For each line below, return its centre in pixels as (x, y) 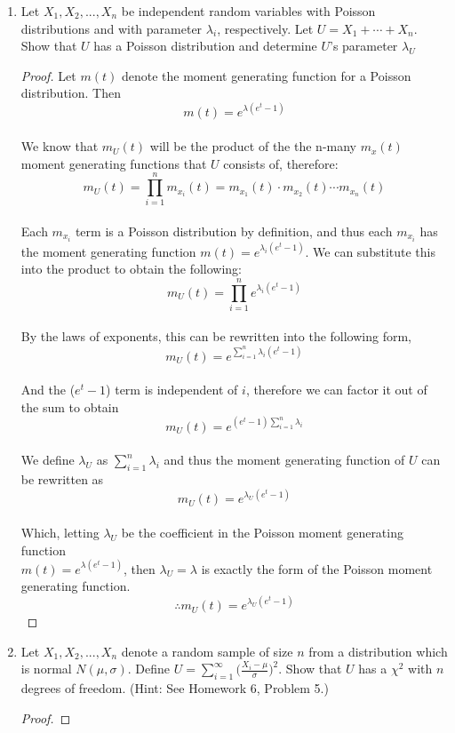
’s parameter (363, 46)
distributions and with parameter (112, 28)
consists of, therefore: (281, 163)
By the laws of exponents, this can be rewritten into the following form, (216, 336)
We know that (60, 146)
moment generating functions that (114, 163)
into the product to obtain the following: (131, 269)
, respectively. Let (265, 28)
